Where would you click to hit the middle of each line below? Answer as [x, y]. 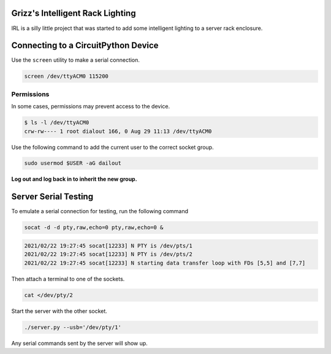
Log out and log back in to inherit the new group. [74, 179]
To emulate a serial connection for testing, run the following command [100, 211]
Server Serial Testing [52, 197]
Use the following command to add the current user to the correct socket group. [112, 147]
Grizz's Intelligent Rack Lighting [74, 13]
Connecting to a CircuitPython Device [85, 46]
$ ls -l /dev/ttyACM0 [57, 123]
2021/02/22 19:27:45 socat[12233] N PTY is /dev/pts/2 [108, 254]
